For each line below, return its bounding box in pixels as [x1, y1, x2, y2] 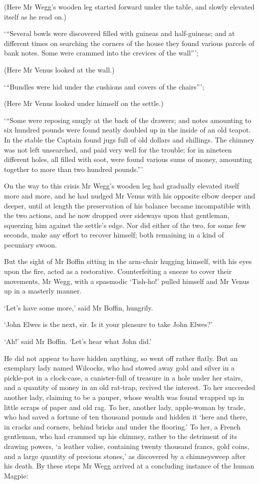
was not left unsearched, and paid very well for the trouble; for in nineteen [4, 144, 232, 154]
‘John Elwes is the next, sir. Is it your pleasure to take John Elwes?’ [4, 319, 213, 329]
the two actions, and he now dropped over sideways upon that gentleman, [4, 210, 230, 220]
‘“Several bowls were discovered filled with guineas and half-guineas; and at [4, 28, 235, 38]
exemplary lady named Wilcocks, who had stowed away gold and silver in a [4, 362, 235, 373]
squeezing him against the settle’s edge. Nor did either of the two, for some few [4, 219, 246, 230]
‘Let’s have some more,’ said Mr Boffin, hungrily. [4, 302, 153, 312]
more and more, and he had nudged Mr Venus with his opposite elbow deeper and [4, 190, 256, 200]
